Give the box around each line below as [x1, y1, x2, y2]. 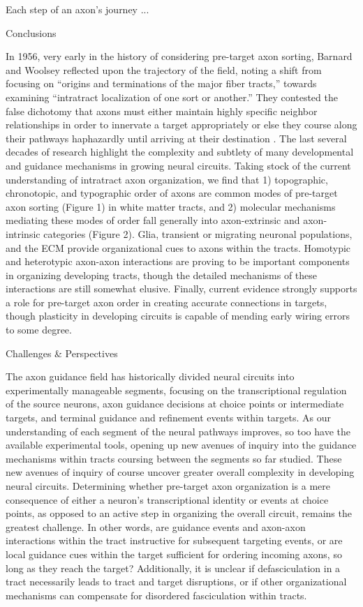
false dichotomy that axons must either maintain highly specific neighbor [6, 103, 318, 118]
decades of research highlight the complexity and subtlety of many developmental [6, 144, 354, 159]
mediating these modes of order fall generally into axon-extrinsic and [6, 213, 300, 227]
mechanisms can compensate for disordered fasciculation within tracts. [6, 587, 307, 602]
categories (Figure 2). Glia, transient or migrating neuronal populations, [43, 226, 353, 241]
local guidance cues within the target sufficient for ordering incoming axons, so [6, 546, 342, 561]
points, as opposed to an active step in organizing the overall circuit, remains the [6, 506, 352, 520]
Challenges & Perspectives [6, 345, 118, 360]
